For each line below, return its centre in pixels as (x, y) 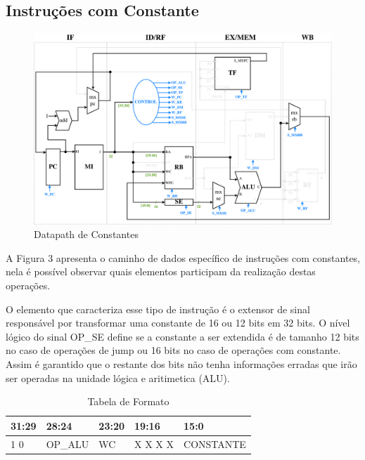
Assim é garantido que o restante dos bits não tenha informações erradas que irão (181, 364)
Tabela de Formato (128, 401)
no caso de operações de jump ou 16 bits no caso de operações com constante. (173, 350)
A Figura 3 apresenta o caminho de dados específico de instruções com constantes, (183, 257)
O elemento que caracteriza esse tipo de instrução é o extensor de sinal (158, 309)
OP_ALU (68, 443)
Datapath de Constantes (86, 234)
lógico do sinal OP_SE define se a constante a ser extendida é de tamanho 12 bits (182, 336)
